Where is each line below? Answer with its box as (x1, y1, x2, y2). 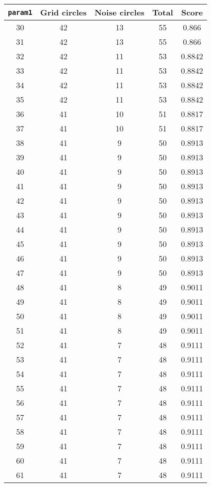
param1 (8, 8, 33, 16)
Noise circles (94, 6, 144, 18)
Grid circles (40, 6, 87, 18)
